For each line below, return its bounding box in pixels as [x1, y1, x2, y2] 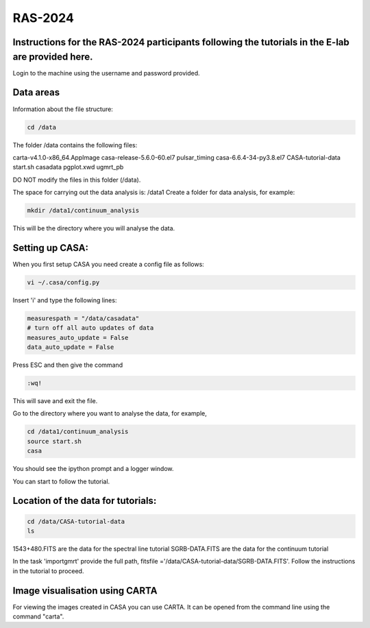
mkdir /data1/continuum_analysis [27, 206, 140, 215]
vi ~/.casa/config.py [27, 278, 100, 286]
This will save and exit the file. [12, 397, 98, 405]
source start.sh [27, 437, 82, 445]
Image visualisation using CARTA [12, 585, 158, 596]
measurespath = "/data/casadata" [27, 314, 140, 322]
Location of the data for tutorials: [12, 495, 157, 507]
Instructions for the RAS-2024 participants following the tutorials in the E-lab [12, 36, 349, 48]
